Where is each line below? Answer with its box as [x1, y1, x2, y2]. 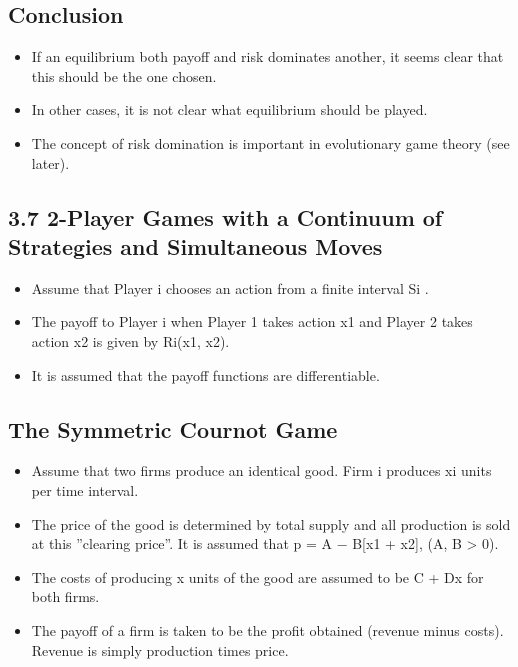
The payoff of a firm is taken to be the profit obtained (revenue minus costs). [31, 619, 504, 640]
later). [31, 152, 70, 173]
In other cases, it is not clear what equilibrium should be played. [31, 99, 428, 120]
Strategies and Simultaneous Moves [8, 230, 383, 261]
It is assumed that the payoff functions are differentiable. [31, 364, 380, 385]
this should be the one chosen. [31, 65, 217, 86]
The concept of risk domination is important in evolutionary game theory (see [31, 132, 510, 153]
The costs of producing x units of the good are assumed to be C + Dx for [31, 566, 484, 587]
